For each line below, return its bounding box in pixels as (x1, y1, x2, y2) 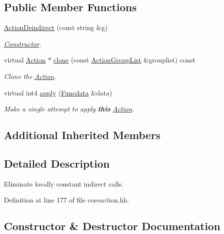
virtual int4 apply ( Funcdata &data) (4, 87, 112, 97)
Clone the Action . (4, 71, 56, 81)
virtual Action (4, 55, 46, 65)
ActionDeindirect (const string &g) (4, 22, 108, 32)
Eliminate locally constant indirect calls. (4, 178, 124, 188)
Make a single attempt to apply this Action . (4, 104, 134, 114)
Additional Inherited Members (4, 127, 160, 142)
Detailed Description (4, 156, 110, 171)
